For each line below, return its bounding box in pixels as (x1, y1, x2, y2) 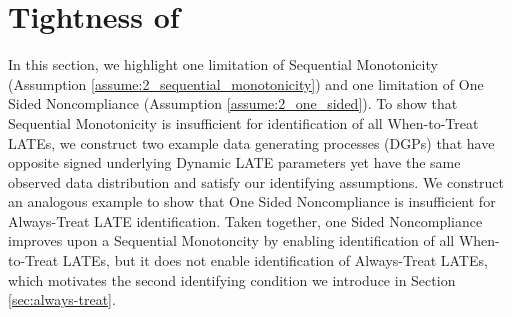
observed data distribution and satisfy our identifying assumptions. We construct (8, 171, 504, 192)
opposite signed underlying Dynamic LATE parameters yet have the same (8, 152, 461, 173)
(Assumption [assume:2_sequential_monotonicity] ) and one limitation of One (8, 73, 484, 94)
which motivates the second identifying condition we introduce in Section (8, 269, 456, 290)
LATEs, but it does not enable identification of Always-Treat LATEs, (62, 250, 488, 271)
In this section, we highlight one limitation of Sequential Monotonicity (8, 54, 438, 75)
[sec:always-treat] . (8, 289, 116, 310)
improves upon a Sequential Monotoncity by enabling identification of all (8, 230, 455, 251)
